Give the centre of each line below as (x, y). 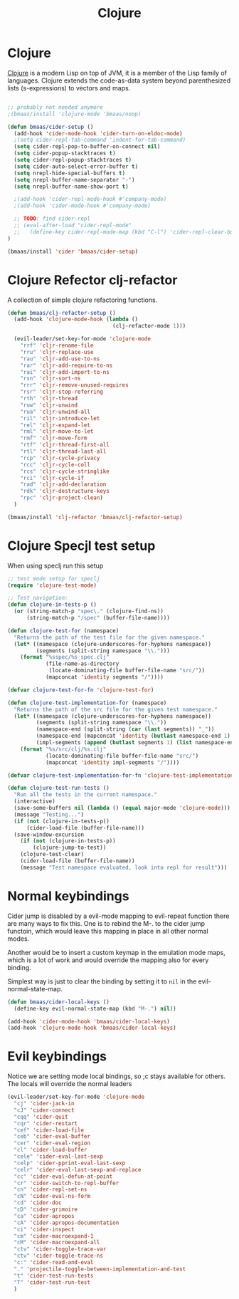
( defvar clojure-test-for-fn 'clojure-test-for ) (81, 690)
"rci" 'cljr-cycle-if (52, 478)
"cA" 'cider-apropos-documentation (67, 1223)
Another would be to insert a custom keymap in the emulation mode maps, (116, 952)
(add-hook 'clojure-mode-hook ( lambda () (76, 319)
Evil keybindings (57, 1057)
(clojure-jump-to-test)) (70, 848)
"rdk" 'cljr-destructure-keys (65, 491)
